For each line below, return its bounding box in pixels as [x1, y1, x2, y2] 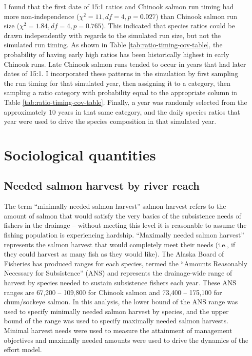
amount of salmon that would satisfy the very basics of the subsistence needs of [4, 210, 241, 220]
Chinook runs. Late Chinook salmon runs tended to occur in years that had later [4, 59, 246, 69]
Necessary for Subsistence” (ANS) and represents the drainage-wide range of [4, 268, 233, 278]
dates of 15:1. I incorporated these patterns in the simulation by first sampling [4, 68, 238, 79]
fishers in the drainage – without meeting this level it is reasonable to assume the [4, 220, 247, 230]
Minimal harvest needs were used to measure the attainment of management [4, 325, 233, 336]
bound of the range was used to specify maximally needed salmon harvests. [4, 316, 229, 326]
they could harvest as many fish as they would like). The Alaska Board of [4, 249, 224, 259]
